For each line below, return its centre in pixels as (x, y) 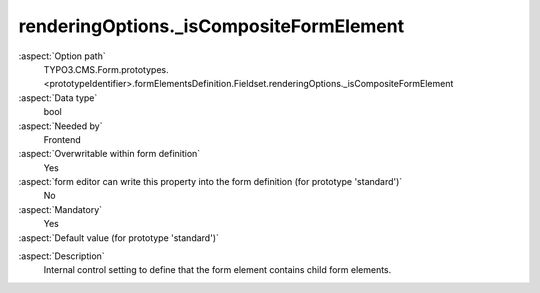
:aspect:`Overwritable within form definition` (109, 154)
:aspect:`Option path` (62, 56)
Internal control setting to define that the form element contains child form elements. (217, 270)
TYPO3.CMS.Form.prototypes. (106, 69)
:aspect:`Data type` (58, 97)
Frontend (62, 139)
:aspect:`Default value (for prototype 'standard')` (119, 237)
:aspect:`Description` (61, 256)
